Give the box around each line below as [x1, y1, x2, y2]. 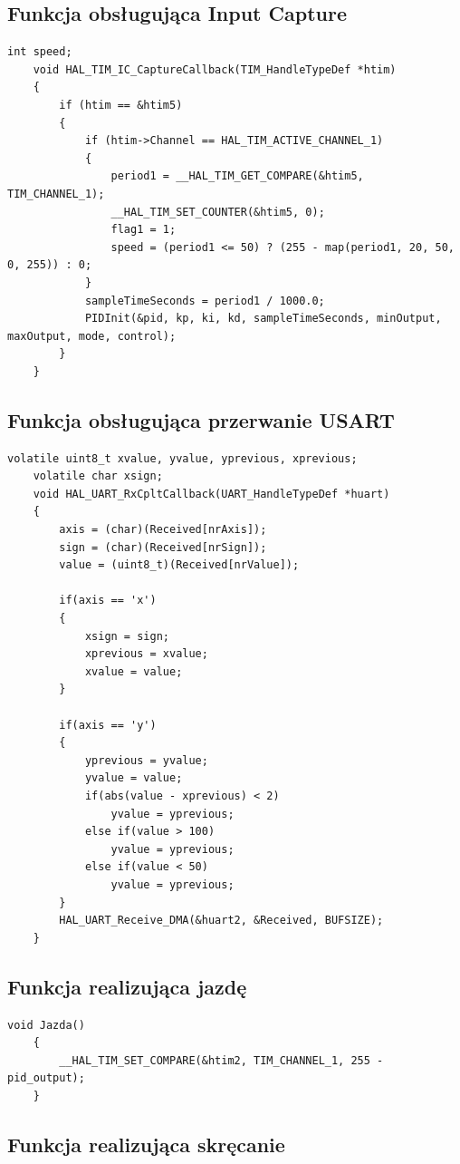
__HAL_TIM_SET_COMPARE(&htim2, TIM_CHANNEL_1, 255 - [59, 1053, 384, 1067]
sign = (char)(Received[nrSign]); [59, 540, 267, 554]
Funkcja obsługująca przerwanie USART [7, 405, 395, 433]
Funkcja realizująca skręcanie [7, 1130, 285, 1158]
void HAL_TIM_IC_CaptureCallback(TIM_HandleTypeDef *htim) [33, 63, 397, 76]
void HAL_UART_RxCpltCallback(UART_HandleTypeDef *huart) [33, 487, 390, 500]
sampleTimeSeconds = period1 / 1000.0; [84, 294, 325, 307]
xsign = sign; [84, 629, 169, 643]
